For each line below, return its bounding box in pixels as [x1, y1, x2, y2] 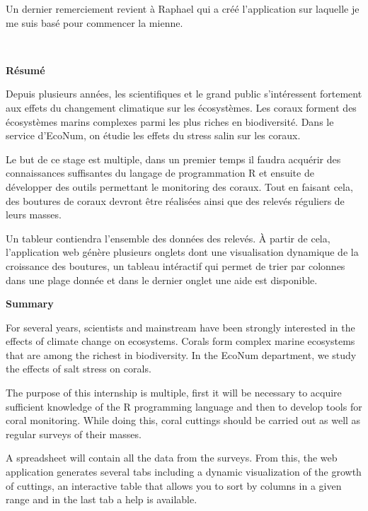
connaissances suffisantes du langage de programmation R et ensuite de [6, 165, 314, 180]
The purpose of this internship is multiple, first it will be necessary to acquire [6, 385, 342, 400]
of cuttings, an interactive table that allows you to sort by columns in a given [6, 478, 342, 493]
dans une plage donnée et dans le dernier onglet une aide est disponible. [6, 272, 318, 287]
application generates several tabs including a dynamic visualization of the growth [6, 464, 362, 479]
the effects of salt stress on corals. [6, 361, 151, 376]
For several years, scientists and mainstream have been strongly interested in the [6, 319, 355, 334]
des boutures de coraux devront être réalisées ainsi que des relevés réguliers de [6, 193, 345, 208]
